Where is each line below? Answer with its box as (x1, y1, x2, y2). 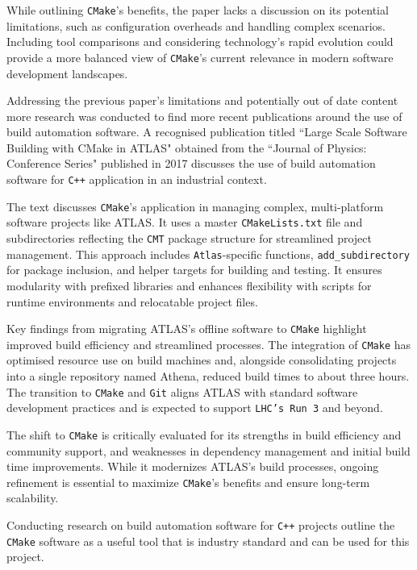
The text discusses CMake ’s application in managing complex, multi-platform (6, 198, 384, 214)
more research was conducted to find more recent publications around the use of (6, 107, 402, 124)
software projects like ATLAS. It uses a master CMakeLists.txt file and (6, 214, 363, 231)
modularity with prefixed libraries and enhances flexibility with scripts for (6, 277, 372, 293)
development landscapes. (6, 64, 128, 81)
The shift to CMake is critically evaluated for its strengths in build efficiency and (6, 426, 402, 443)
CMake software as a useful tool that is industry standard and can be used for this (6, 532, 410, 549)
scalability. (6, 489, 59, 506)
